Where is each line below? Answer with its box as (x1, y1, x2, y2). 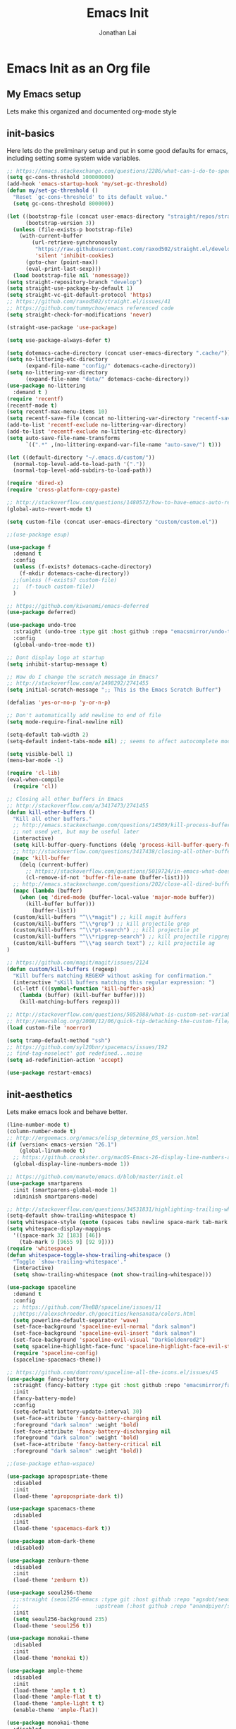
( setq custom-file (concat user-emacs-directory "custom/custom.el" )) (6, 518, 218, 525)
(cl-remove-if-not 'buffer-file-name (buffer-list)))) (25, 874, 190, 881)
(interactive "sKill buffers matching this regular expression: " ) (13, 979, 216, 986)
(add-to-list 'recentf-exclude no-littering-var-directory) (6, 422, 187, 429)
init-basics (6, 128, 55, 140)
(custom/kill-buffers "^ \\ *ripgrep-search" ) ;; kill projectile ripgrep (13, 933, 231, 941)
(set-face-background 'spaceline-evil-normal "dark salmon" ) (13, 1324, 197, 1331)
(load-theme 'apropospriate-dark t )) (13, 1493, 124, 1500)
